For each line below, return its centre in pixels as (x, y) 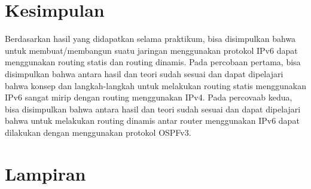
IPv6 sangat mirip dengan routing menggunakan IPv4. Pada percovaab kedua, (149, 97)
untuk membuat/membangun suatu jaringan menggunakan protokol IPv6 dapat (151, 50)
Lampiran (45, 173)
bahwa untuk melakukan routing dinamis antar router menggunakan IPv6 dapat (152, 121)
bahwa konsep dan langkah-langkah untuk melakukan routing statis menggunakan (155, 85)
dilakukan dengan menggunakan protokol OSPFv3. (98, 132)
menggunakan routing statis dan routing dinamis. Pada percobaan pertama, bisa (153, 62)
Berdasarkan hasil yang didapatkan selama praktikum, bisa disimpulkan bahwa (150, 39)
